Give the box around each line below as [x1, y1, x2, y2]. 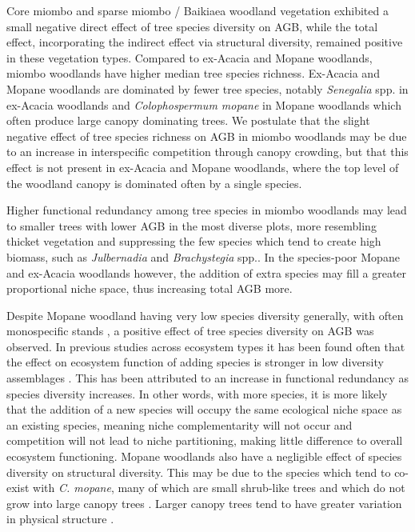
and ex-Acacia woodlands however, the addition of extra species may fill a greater [6, 264, 407, 281]
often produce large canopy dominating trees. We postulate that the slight [6, 112, 370, 129]
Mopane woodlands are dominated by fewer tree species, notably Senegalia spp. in [6, 80, 409, 97]
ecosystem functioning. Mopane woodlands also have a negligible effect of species [6, 448, 402, 465]
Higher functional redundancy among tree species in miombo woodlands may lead [6, 202, 407, 218]
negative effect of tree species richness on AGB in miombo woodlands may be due [6, 127, 407, 144]
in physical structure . [6, 510, 114, 527]
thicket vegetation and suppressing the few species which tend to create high [6, 233, 381, 250]
